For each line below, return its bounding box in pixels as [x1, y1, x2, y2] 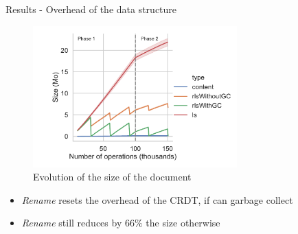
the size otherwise [146, 215, 220, 230]
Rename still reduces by [21, 215, 122, 230]
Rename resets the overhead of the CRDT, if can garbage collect [21, 192, 293, 207]
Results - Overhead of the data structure [5, 2, 177, 16]
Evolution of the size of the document [33, 169, 192, 184]
